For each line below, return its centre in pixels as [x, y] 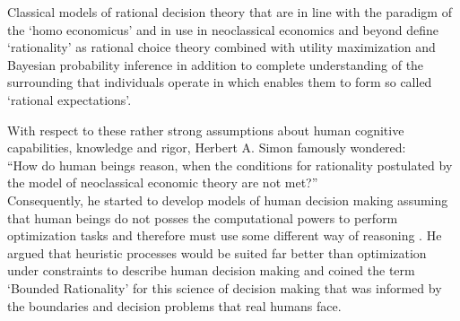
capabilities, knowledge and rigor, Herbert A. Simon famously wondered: [207, 147]
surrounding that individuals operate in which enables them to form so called [220, 82]
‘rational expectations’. [69, 99]
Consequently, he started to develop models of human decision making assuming [228, 200]
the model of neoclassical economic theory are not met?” [163, 182]
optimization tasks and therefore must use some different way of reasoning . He [225, 235]
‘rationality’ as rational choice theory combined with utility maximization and [221, 47]
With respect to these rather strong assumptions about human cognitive [206, 130]
